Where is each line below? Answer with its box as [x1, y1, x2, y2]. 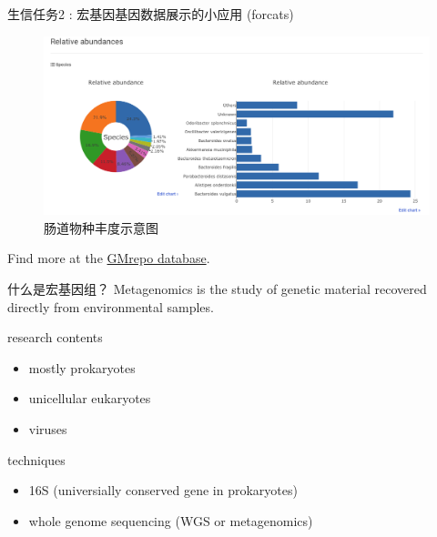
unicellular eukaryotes [28, 389, 151, 408]
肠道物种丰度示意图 [44, 218, 158, 237]
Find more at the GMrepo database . [7, 248, 210, 268]
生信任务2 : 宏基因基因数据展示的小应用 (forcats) [7, 5, 294, 23]
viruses [28, 420, 67, 439]
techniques [7, 450, 66, 469]
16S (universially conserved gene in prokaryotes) [28, 481, 298, 500]
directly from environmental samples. [7, 297, 214, 316]
